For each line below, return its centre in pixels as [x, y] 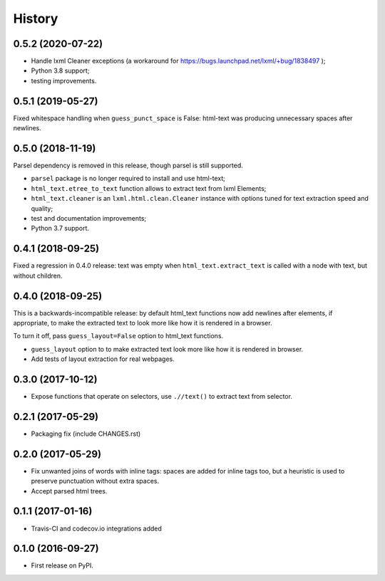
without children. [38, 276]
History [36, 19]
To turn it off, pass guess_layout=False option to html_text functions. [118, 336]
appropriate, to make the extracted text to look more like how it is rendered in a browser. [143, 323]
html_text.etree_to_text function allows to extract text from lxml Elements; [149, 188]
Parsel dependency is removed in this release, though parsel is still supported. [128, 166]
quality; [42, 208]
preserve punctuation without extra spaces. [95, 481]
